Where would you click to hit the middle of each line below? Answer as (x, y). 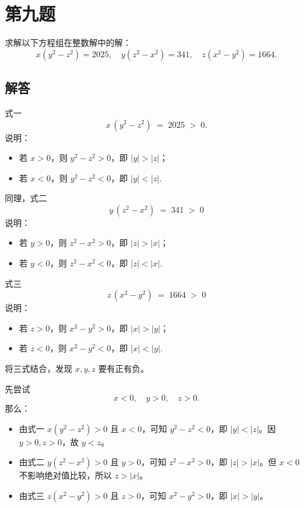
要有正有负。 (124, 368)
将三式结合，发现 (39, 368)
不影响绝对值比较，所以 (65, 475)
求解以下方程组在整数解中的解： (68, 42)
